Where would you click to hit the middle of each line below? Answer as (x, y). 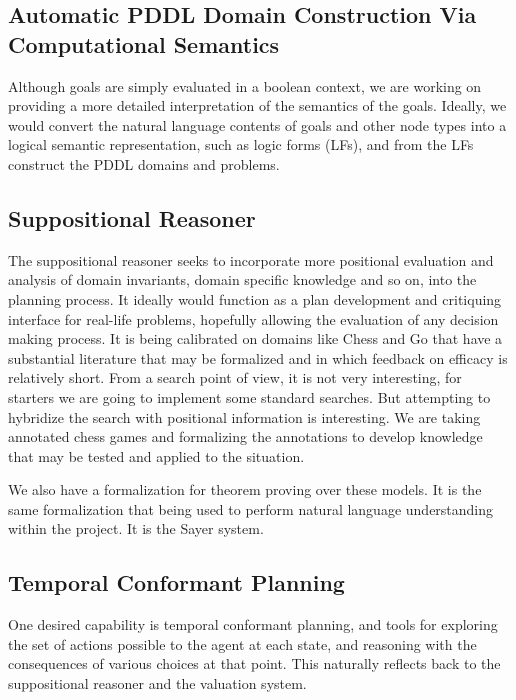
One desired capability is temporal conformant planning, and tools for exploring (253, 624)
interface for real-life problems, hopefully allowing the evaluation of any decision (253, 318)
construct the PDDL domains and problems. (144, 163)
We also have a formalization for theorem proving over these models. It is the (245, 489)
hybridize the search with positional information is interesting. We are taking (244, 416)
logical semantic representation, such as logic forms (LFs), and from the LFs (241, 144)
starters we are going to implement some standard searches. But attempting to (249, 396)
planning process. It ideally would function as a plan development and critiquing (255, 298)
